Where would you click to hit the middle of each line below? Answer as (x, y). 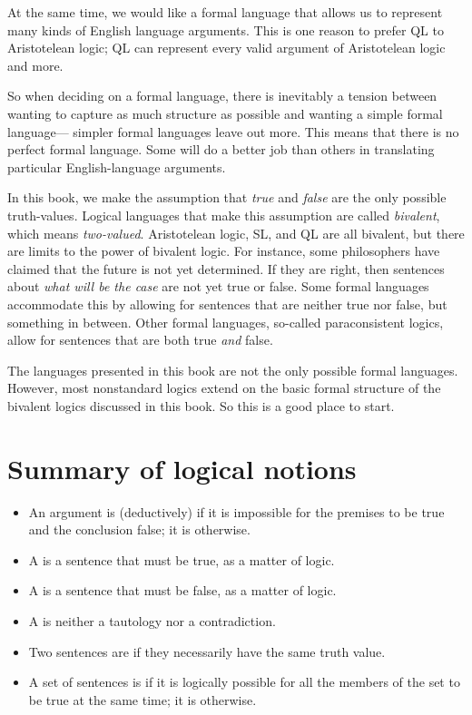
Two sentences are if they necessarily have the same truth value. (207, 651)
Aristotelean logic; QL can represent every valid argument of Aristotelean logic (226, 48)
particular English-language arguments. (117, 167)
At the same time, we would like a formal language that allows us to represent (225, 12)
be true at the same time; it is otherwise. (143, 699)
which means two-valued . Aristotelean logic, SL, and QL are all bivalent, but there (236, 233)
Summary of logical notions (182, 468)
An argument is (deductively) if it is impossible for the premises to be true (236, 511)
